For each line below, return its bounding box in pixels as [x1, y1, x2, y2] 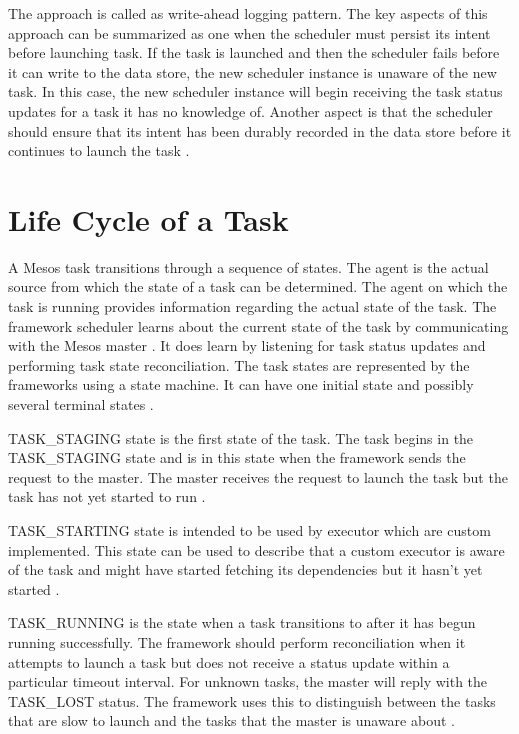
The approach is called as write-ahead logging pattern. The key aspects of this [8, 3, 488, 23]
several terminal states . [8, 394, 154, 415]
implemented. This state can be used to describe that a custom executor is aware [8, 539, 505, 560]
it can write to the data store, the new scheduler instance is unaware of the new [8, 61, 497, 82]
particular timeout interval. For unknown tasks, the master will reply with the [8, 671, 488, 692]
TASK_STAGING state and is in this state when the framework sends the [8, 447, 466, 468]
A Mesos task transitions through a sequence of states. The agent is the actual [8, 256, 489, 277]
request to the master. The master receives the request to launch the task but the [8, 466, 508, 487]
